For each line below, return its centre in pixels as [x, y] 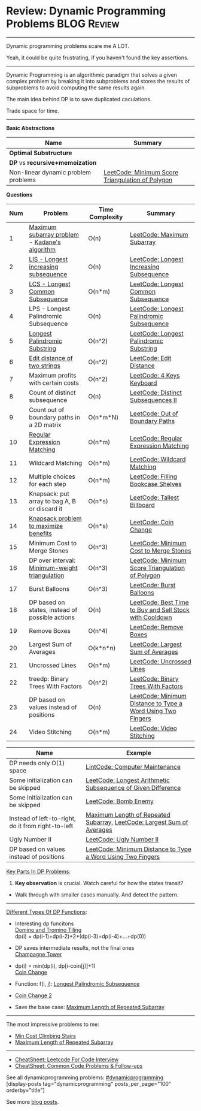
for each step [48, 484]
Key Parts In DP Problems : [38, 871]
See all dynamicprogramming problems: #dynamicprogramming [85, 1077]
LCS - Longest [50, 284]
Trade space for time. [33, 111]
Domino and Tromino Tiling [48, 929]
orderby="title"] [25, 1090]
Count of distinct [52, 393]
